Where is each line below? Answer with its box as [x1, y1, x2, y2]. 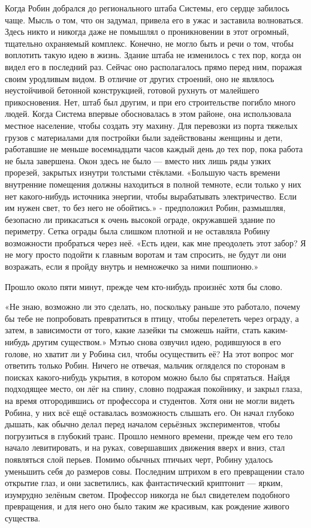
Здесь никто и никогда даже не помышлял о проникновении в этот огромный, [5, 25, 289, 38]
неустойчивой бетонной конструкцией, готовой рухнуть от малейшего [5, 84, 259, 96]
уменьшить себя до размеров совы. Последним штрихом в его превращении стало [5, 464, 304, 477]
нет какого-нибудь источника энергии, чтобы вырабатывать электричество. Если [5, 189, 297, 202]
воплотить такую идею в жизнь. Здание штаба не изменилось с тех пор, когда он [5, 49, 301, 61]
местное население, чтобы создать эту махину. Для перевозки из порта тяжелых [5, 119, 298, 131]
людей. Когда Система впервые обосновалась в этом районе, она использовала [5, 107, 292, 120]
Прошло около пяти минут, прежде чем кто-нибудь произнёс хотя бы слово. [5, 280, 283, 292]
